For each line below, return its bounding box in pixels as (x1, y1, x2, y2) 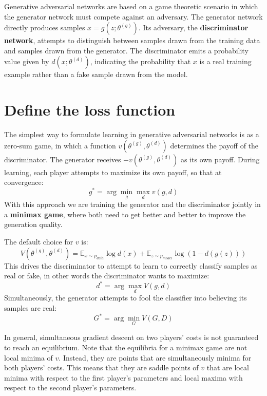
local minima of (4, 352, 53, 363)
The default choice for (4, 236, 73, 247)
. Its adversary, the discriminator (138, 22, 249, 33)
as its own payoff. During (180, 154, 260, 164)
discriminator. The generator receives (4, 154, 121, 164)
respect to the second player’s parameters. (4, 382, 137, 393)
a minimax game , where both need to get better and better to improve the (4, 209, 246, 219)
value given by (4, 56, 49, 67)
